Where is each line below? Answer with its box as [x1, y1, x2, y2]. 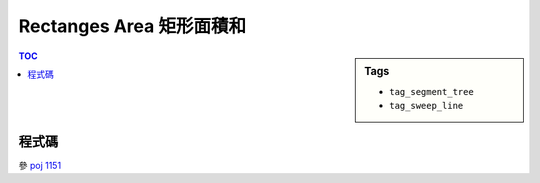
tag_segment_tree [389, 86, 474, 97]
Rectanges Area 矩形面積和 [18, 15, 247, 37]
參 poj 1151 [18, 159, 62, 171]
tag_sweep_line [389, 100, 464, 112]
